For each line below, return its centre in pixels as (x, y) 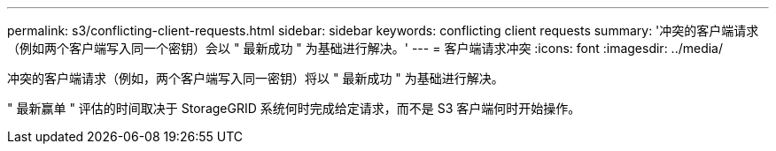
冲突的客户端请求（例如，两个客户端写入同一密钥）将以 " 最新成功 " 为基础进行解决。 (256, 78)
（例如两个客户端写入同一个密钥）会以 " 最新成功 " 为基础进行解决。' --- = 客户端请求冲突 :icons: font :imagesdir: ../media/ (365, 48)
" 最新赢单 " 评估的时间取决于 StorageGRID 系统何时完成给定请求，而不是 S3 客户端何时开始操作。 (294, 108)
